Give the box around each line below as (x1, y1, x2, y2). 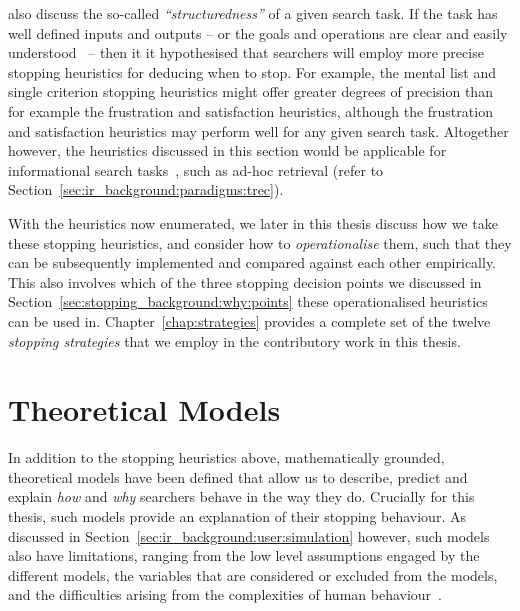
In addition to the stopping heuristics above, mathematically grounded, (8, 447, 445, 468)
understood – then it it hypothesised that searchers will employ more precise (8, 42, 484, 63)
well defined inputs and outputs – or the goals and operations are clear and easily (8, 22, 508, 43)
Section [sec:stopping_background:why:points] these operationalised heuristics (8, 291, 488, 312)
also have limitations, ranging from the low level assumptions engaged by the (8, 545, 480, 566)
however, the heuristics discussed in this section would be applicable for (8, 140, 447, 161)
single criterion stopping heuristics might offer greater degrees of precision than (8, 81, 493, 102)
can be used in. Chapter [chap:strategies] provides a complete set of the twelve (8, 310, 491, 331)
